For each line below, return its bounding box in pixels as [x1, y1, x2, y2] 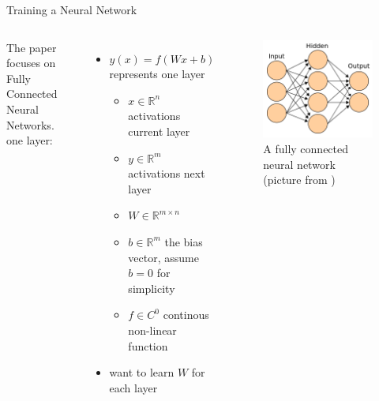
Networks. [6, 116, 54, 133]
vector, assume [128, 249, 199, 265]
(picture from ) [263, 171, 336, 188]
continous [163, 306, 209, 323]
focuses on [6, 54, 56, 71]
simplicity [128, 279, 175, 296]
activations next [128, 165, 205, 182]
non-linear [128, 321, 177, 338]
